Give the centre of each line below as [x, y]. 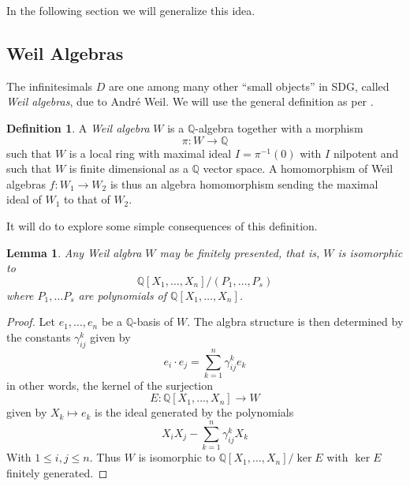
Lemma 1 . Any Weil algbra [74, 252]
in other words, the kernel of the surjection [110, 385]
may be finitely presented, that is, [240, 252]
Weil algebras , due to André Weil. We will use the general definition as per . [190, 101]
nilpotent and [366, 153]
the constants [39, 336]
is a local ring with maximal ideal [150, 153]
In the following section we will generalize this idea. [131, 10]
